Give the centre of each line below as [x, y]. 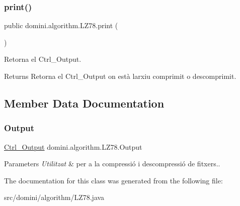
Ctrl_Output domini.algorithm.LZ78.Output [73, 146]
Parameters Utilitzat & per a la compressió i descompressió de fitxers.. [112, 164]
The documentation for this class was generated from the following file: [113, 180]
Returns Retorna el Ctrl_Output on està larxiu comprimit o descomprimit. [120, 76]
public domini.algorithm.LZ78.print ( [61, 25]
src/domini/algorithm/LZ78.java [54, 197]
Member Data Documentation [84, 103]
